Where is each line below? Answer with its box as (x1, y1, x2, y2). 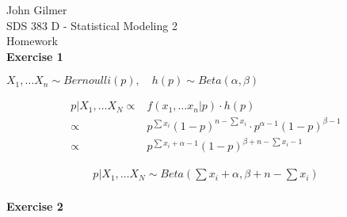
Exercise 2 (6, 198, 63, 215)
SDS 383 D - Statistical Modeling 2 (6, 17, 177, 33)
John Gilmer (6, 2, 67, 17)
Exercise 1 (6, 48, 63, 64)
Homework (6, 32, 58, 49)
